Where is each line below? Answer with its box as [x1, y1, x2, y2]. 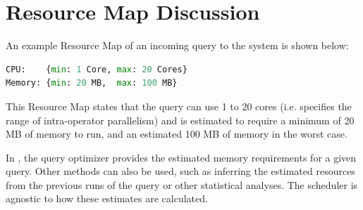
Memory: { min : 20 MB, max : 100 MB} [6, 78, 178, 88]
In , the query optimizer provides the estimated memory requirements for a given [6, 150, 357, 164]
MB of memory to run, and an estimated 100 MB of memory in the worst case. [6, 126, 347, 141]
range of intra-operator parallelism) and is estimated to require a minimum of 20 [6, 112, 355, 127]
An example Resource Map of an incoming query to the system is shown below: [6, 38, 349, 53]
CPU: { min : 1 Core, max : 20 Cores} [6, 64, 187, 74]
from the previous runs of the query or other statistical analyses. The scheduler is [6, 177, 358, 192]
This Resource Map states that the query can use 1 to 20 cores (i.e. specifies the [6, 98, 352, 113]
